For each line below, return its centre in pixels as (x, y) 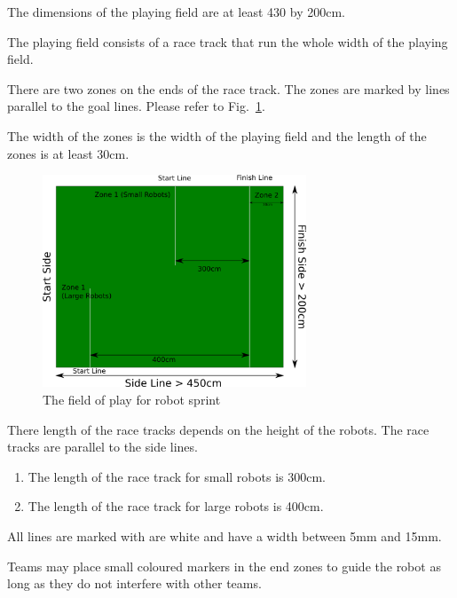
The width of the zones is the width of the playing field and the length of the (217, 135)
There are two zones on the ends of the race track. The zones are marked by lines (228, 88)
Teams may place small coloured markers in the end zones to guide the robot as (224, 566)
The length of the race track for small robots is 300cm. (177, 476)
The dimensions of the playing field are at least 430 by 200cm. (176, 12)
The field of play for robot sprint (132, 399)
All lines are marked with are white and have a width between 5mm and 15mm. (225, 535)
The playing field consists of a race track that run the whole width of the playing (228, 41)
